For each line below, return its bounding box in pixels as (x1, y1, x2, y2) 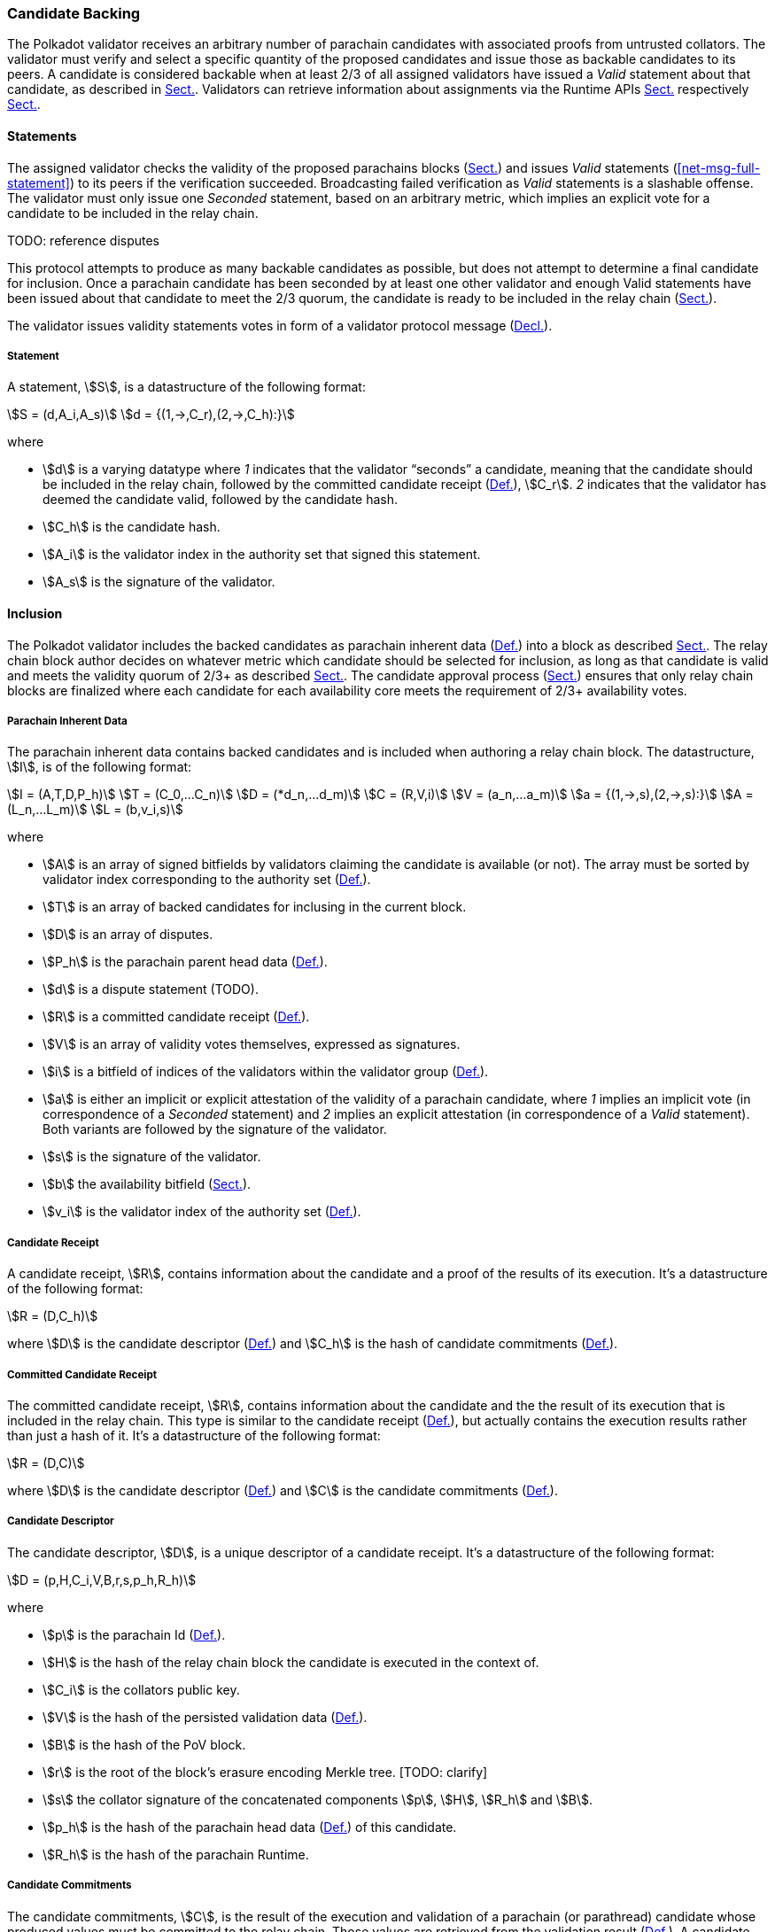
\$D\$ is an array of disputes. (43, 927, 213, 943)
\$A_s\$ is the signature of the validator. (43, 574, 275, 590)
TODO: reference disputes (7, 232, 160, 248)
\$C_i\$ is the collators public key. (43, 1681, 240, 1697)
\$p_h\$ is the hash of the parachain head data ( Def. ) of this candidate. (43, 1819, 457, 1835)
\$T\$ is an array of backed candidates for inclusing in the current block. (43, 899, 467, 915)
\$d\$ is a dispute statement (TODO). (43, 982, 259, 997)
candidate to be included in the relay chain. (7, 205, 259, 221)
